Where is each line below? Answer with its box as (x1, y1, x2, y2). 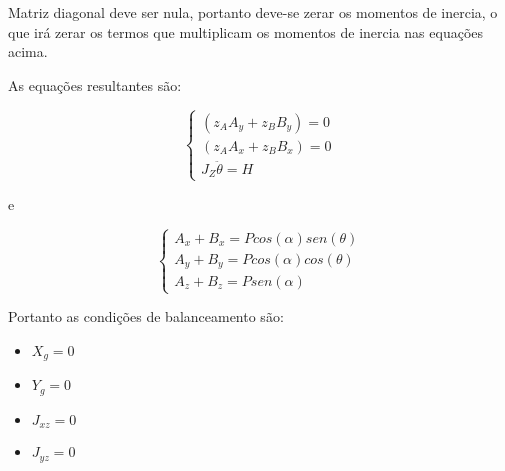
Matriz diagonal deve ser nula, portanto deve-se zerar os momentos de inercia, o (8, 2, 498, 22)
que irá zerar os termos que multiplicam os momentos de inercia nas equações (8, 21, 484, 42)
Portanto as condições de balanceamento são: (8, 306, 284, 327)
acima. (8, 41, 48, 62)
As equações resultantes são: (8, 74, 182, 95)
